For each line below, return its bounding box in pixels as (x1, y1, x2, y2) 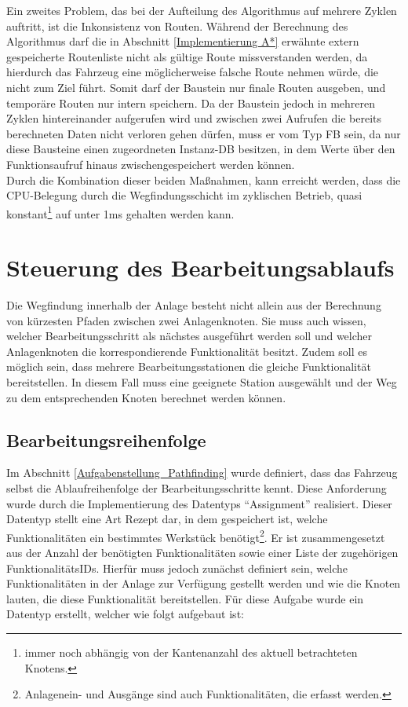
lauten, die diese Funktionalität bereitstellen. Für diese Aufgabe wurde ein (6, 590, 364, 606)
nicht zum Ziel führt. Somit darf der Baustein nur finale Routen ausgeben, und (6, 79, 386, 95)
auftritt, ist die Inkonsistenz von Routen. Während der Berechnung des (6, 17, 348, 34)
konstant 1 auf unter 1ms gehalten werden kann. (6, 203, 235, 222)
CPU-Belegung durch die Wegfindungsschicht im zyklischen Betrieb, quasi (6, 187, 362, 203)
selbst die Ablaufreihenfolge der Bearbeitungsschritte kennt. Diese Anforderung (6, 480, 387, 496)
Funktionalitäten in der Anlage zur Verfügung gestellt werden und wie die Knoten (6, 575, 401, 592)
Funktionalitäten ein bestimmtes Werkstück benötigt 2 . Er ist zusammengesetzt (6, 526, 385, 545)
